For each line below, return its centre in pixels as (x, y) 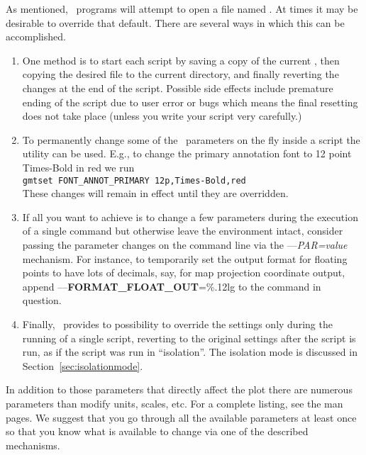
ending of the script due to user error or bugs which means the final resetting (190, 102)
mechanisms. (33, 445)
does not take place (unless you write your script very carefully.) (162, 116)
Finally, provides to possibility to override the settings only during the (177, 324)
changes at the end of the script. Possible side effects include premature (178, 88)
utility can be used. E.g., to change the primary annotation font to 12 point (187, 153)
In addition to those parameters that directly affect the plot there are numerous (179, 389)
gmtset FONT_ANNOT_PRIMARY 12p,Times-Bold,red (134, 180)
